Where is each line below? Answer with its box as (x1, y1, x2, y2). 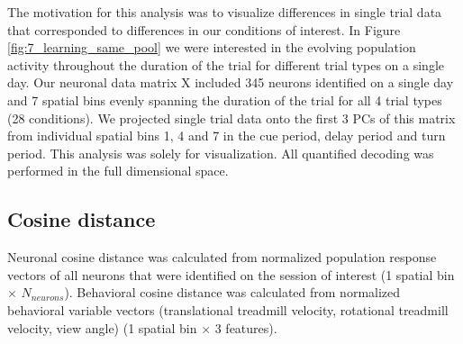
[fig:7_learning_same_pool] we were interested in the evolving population (7, 38, 416, 57)
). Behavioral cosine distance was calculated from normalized (64, 283, 401, 302)
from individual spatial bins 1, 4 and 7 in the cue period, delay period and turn (7, 126, 446, 145)
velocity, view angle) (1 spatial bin (7, 318, 197, 337)
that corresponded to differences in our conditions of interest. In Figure (7, 20, 401, 39)
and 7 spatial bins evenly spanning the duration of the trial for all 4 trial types (7, 90, 442, 109)
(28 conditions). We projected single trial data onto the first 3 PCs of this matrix (7, 108, 456, 127)
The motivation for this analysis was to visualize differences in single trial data (7, 3, 442, 21)
